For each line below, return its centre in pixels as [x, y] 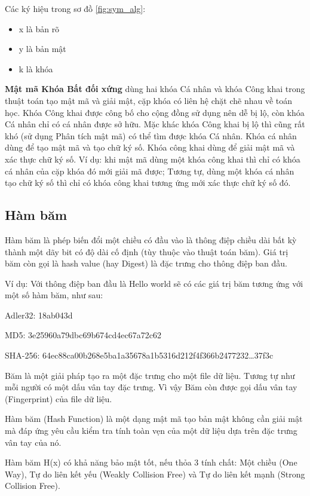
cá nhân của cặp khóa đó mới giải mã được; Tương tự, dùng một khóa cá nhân [150, 171]
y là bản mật [42, 49]
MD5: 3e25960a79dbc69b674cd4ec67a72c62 [83, 335]
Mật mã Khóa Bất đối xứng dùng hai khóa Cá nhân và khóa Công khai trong [155, 89]
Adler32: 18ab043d [39, 315]
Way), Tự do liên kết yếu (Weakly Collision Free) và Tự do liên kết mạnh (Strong [155, 474]
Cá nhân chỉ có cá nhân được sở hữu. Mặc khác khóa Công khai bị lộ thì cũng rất [155, 124]
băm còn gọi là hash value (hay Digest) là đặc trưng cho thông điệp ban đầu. [146, 263]
